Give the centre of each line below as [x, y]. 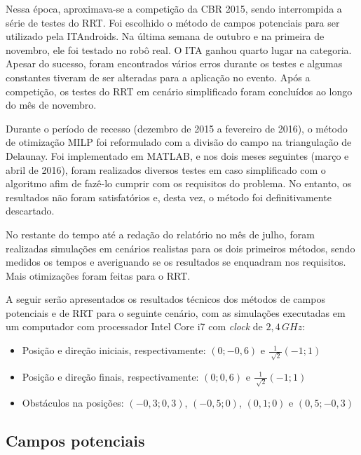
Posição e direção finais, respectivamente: [110, 376]
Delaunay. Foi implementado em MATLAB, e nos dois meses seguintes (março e [177, 155]
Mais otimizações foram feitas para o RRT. [98, 275]
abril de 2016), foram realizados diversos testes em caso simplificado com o [166, 169]
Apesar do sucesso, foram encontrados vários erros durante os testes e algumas [174, 63]
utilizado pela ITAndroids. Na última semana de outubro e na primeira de [165, 36]
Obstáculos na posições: [73, 403]
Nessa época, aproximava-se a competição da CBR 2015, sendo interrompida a [174, 8]
